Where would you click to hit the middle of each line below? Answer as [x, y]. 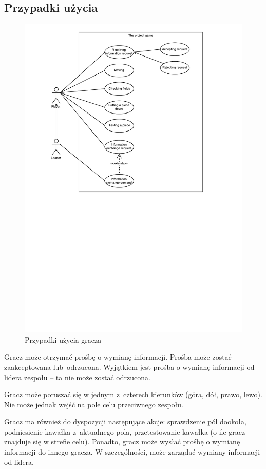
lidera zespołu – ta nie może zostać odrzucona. [77, 377]
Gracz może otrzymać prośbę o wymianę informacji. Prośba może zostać [118, 357]
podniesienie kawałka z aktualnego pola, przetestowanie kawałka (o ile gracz [125, 431]
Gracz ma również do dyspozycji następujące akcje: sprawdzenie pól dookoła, [125, 421]
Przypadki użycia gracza [63, 339]
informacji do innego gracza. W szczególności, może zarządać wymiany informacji [132, 452]
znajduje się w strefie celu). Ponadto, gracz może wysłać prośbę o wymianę [122, 442]
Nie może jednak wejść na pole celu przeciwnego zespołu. [94, 404]
